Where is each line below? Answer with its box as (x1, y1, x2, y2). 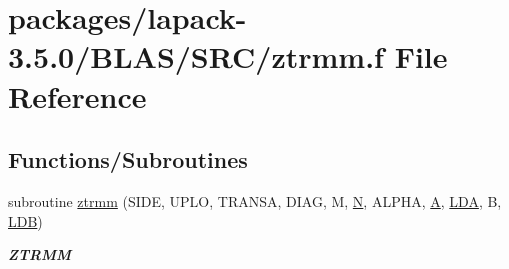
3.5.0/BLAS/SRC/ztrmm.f (8, 36, 384, 77)
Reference (8, 75, 147, 116)
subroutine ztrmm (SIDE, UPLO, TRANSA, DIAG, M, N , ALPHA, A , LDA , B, (8, 190, 502, 211)
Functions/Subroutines (8, 144, 248, 175)
